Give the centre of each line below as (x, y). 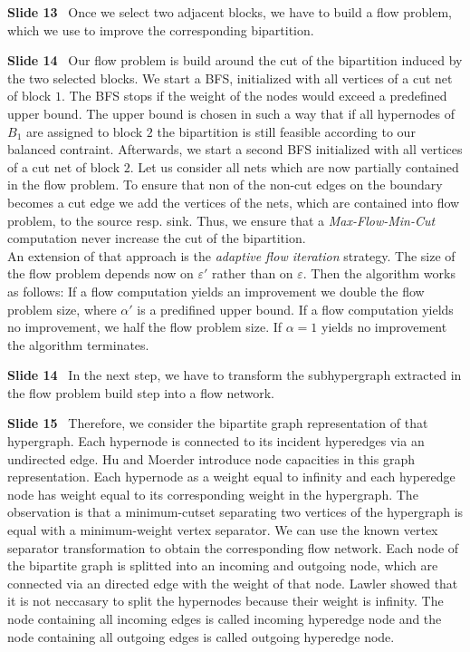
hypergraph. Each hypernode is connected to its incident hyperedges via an (216, 441)
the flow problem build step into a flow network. (141, 392)
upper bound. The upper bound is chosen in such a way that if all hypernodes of (231, 113)
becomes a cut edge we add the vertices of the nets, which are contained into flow (234, 202)
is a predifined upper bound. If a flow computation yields (295, 309)
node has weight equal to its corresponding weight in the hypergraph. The (213, 494)
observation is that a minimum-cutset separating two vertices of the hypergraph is (235, 512)
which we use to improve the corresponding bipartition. (161, 29)
